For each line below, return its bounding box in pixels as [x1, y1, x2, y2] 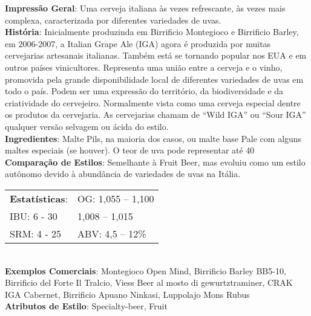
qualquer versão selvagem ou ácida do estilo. [5, 120, 169, 132]
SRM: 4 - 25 [10, 226, 62, 240]
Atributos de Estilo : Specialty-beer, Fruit [5, 300, 168, 312]
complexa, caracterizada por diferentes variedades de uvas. [5, 13, 221, 26]
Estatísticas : [10, 191, 68, 205]
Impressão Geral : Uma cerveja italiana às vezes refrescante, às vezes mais [5, 2, 286, 14]
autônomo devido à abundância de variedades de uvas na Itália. [5, 167, 241, 180]
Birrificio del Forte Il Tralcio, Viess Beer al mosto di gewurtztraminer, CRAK [5, 276, 293, 289]
